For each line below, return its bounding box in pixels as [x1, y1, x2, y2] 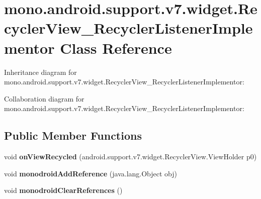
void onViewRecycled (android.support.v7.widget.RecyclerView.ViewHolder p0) [4, 151, 257, 162]
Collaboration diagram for [4, 93, 84, 104]
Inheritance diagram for [4, 66, 77, 77]
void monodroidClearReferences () [4, 185, 123, 195]
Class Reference [60, 37, 172, 58]
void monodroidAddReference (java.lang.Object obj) [4, 168, 178, 178]
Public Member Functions [4, 128, 142, 143]
